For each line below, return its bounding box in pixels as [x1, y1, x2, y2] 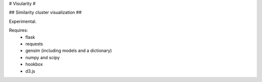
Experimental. [9, 18, 37, 24]
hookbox [25, 61, 43, 67]
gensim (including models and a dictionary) [25, 48, 112, 53]
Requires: [9, 27, 28, 33]
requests [25, 41, 43, 47]
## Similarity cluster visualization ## [9, 10, 82, 16]
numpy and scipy [25, 54, 60, 60]
